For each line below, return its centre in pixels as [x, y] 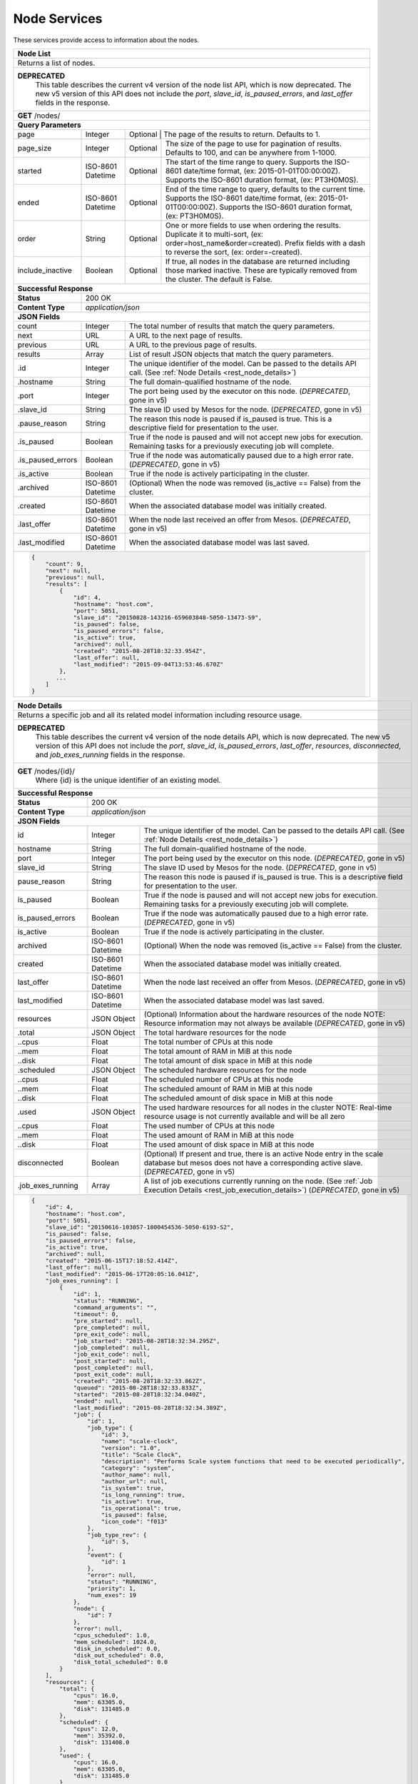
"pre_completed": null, [112, 1327]
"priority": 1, [112, 1588]
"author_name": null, [136, 1475]
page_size [35, 148]
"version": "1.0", [131, 1448]
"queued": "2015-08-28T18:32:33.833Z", [138, 1388]
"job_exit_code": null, [112, 1354]
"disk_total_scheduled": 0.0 [120, 1662]
